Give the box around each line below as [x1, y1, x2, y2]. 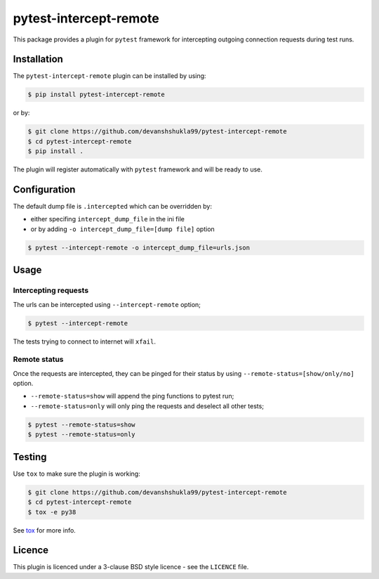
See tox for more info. [13, 526, 77, 534]
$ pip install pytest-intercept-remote [27, 91, 165, 98]
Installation [13, 53, 63, 65]
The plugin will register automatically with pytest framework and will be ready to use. [13, 165, 263, 174]
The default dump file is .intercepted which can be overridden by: [13, 202, 212, 211]
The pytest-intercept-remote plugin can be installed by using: [13, 72, 206, 80]
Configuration [13, 183, 76, 195]
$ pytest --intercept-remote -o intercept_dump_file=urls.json [27, 243, 251, 252]
